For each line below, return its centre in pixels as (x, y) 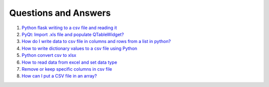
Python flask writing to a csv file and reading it (69, 28)
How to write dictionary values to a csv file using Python (79, 48)
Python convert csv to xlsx (49, 55)
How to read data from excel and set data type (69, 62)
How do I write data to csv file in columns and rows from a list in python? (96, 42)
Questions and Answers (60, 13)
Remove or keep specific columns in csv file (67, 69)
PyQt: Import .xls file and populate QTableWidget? (73, 34)
